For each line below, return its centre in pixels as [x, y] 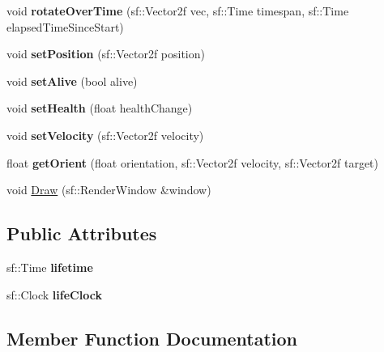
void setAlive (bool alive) [72, 81]
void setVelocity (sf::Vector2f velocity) [105, 135]
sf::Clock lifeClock [54, 294]
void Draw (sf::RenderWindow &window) [109, 190]
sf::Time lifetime [50, 267]
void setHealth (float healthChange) [100, 108]
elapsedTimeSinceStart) [65, 26]
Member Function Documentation [152, 338]
